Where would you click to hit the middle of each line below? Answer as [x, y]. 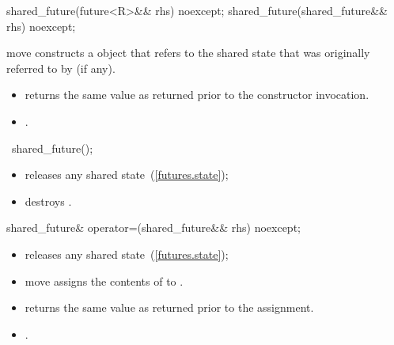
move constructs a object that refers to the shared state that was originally [188, 53]
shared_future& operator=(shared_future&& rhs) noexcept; [153, 227]
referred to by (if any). [61, 68]
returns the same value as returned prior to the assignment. [169, 307]
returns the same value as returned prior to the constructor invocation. [197, 95]
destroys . [48, 201]
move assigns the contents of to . [104, 281]
